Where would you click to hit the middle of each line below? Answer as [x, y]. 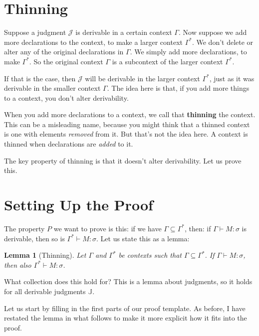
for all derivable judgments [45, 291]
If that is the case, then [40, 78]
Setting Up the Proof [79, 205]
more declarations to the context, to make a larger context [93, 42]
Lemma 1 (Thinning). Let [45, 255]
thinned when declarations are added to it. [69, 144]
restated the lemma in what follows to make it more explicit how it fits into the [126, 318]
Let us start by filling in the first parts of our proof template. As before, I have [125, 308]
